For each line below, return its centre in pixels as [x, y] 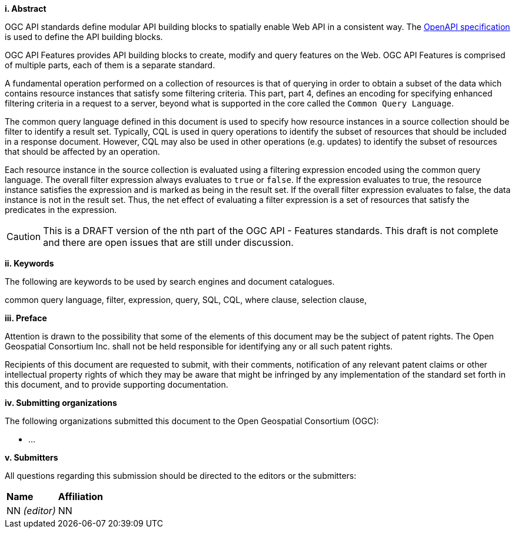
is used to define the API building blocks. [84, 37]
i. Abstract [26, 9]
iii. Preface [26, 318]
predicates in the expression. [61, 210]
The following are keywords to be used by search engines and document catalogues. [170, 282]
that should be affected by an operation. [82, 151]
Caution [24, 236]
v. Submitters [31, 457]
